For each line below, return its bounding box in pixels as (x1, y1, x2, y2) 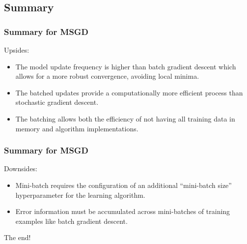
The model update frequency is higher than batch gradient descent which (15, 61, 236, 71)
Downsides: (4, 163, 38, 174)
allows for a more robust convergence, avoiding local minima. (15, 71, 199, 81)
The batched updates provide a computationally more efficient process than (15, 87, 243, 97)
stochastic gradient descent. (15, 97, 99, 107)
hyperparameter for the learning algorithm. (15, 189, 145, 200)
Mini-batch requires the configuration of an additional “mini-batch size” (15, 180, 232, 190)
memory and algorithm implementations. (15, 123, 138, 133)
